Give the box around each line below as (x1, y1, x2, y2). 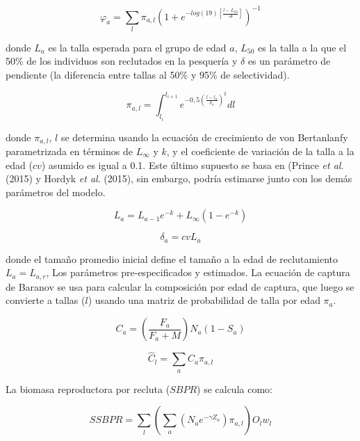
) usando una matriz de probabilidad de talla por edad (88, 293, 320, 307)
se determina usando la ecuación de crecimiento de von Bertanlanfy (60, 129, 348, 144)
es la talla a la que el (257, 40, 347, 54)
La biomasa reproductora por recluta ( (6, 381, 170, 396)
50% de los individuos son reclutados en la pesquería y (6, 54, 238, 68)
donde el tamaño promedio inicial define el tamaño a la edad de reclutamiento (6, 251, 338, 266)
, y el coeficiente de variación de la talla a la (166, 144, 354, 158)
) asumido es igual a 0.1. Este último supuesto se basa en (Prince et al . (41, 157, 344, 172)
